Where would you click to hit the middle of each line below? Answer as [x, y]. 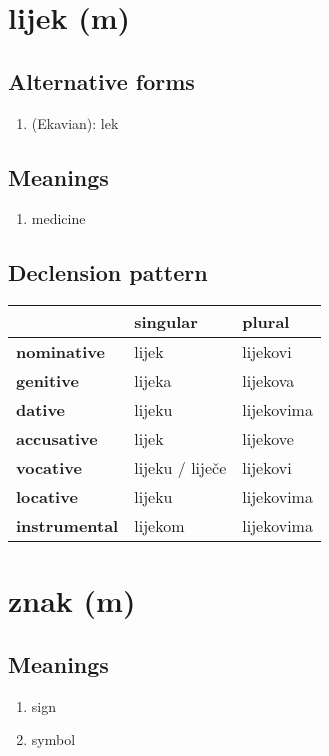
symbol [53, 739]
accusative [57, 439]
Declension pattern [108, 272]
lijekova [268, 381]
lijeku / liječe [180, 468]
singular [166, 322]
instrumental [67, 526]
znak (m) [72, 600]
